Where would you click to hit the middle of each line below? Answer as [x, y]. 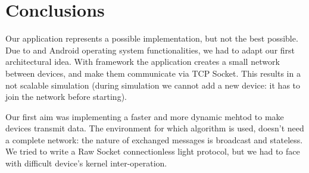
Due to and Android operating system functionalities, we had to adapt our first [150, 50]
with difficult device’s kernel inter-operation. [86, 163]
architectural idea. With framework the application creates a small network [143, 62]
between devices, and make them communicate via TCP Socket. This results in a [153, 73]
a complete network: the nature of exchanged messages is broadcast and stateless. [154, 139]
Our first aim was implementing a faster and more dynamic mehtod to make [145, 116]
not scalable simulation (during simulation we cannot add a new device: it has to [153, 85]
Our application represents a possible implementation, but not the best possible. [152, 38]
